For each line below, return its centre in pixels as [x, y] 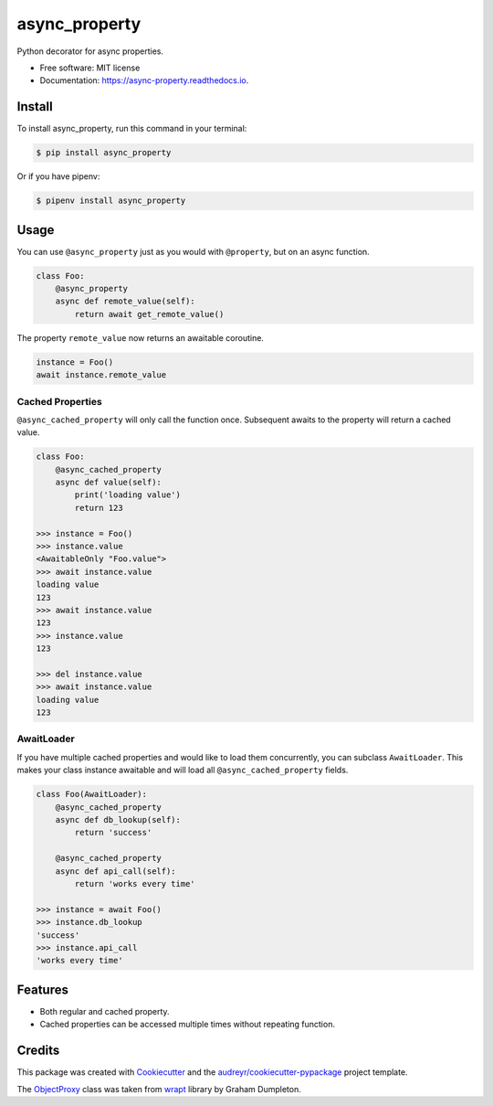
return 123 [99, 508]
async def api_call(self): [116, 871]
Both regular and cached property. [105, 1011]
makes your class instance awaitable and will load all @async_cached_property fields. [183, 770]
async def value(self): [108, 483]
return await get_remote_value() [149, 314]
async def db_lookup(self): [118, 820]
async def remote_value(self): [125, 301]
